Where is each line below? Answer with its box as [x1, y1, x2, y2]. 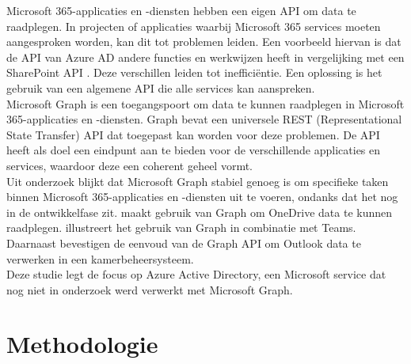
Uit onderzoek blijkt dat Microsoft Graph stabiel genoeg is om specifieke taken [6, 173, 389, 189]
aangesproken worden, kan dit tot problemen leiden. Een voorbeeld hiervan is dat [6, 33, 401, 50]
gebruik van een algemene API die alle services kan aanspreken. [6, 79, 315, 96]
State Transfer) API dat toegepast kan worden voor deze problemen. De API [6, 126, 380, 142]
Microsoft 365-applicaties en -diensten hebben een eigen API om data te [6, 2, 356, 18]
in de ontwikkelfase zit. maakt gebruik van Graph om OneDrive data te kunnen [6, 203, 393, 220]
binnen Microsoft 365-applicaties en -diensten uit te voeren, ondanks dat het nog [6, 188, 398, 205]
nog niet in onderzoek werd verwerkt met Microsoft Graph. [6, 281, 293, 298]
